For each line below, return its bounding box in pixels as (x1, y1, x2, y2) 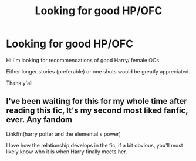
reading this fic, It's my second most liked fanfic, (6, 106, 188, 116)
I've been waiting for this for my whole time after (6, 96, 187, 106)
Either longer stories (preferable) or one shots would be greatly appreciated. (6, 68, 191, 75)
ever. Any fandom (6, 115, 72, 125)
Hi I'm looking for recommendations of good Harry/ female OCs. (6, 56, 161, 63)
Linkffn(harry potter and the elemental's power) (6, 130, 121, 137)
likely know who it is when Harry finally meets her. (6, 148, 127, 155)
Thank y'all (6, 79, 33, 86)
